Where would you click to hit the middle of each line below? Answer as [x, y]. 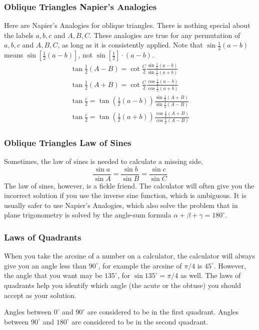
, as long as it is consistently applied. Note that [130, 45]
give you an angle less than [45, 265]
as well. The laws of [210, 275]
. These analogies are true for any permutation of [165, 35]
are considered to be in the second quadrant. [140, 321]
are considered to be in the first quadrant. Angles [163, 312]
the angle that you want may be [53, 275]
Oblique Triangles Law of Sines [68, 142]
